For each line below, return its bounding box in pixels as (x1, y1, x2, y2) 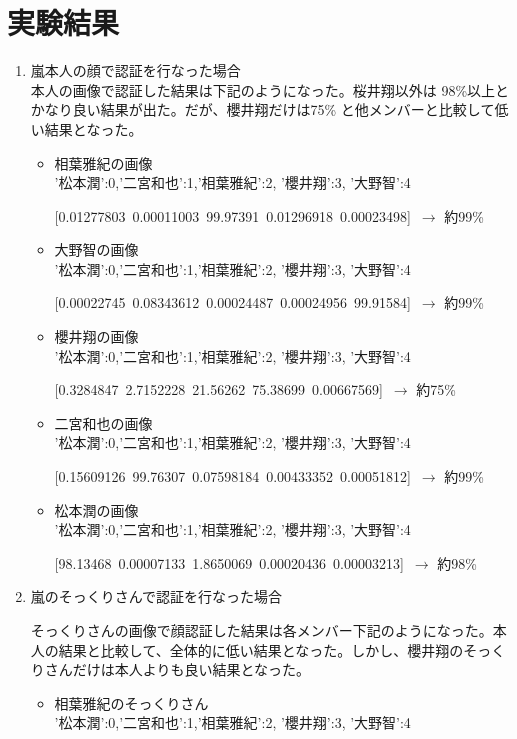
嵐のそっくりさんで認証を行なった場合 (30, 586, 283, 607)
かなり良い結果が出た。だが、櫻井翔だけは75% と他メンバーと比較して (30, 99, 495, 120)
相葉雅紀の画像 (54, 152, 153, 173)
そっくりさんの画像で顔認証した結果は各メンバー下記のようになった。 (30, 620, 493, 640)
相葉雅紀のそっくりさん (54, 692, 209, 713)
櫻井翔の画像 (54, 326, 139, 347)
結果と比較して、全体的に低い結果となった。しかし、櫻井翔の (58, 639, 464, 660)
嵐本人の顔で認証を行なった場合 (30, 60, 241, 81)
